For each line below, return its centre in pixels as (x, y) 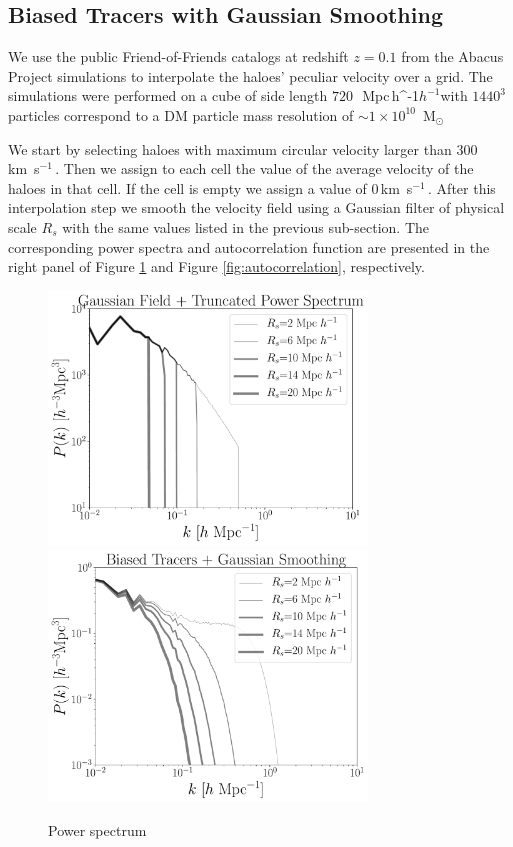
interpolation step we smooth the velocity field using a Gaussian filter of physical (256, 207)
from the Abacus (452, 56)
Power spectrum (97, 830)
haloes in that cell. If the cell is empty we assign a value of (187, 187)
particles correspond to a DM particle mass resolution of (181, 114)
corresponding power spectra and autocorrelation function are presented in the (249, 246)
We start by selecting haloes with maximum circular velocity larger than (230, 148)
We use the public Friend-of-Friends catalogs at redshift (178, 56)
